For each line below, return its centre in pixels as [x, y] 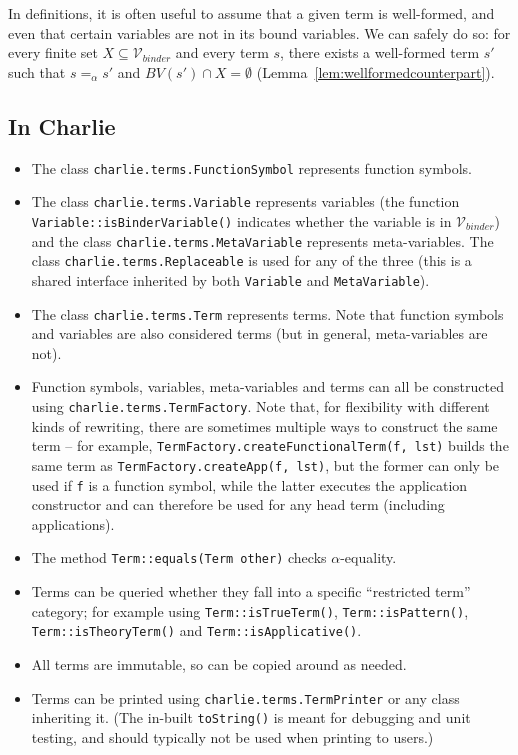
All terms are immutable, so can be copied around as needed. [219, 663]
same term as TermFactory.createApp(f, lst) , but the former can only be [265, 464]
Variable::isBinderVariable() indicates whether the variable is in [241, 220]
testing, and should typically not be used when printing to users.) [232, 736]
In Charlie [62, 125]
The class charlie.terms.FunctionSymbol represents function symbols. [251, 167]
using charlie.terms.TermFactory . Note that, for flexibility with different [260, 405]
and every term [222, 52]
